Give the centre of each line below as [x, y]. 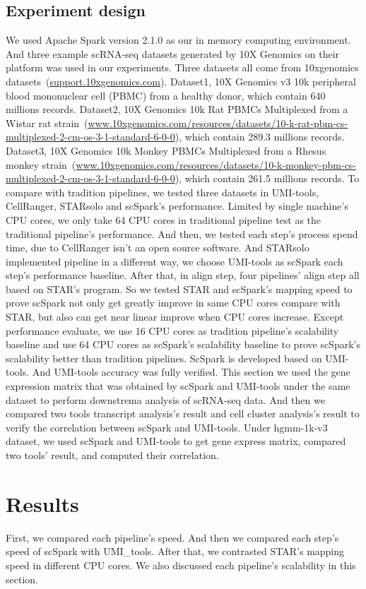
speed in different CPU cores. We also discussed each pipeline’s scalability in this [181, 565]
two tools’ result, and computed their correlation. [112, 455]
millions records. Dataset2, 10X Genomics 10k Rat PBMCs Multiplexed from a [177, 109]
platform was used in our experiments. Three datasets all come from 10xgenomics [182, 67]
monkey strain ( [41, 164]
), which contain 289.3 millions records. [260, 137]
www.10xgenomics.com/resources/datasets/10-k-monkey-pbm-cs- [216, 164]
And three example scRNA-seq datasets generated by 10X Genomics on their [173, 53]
